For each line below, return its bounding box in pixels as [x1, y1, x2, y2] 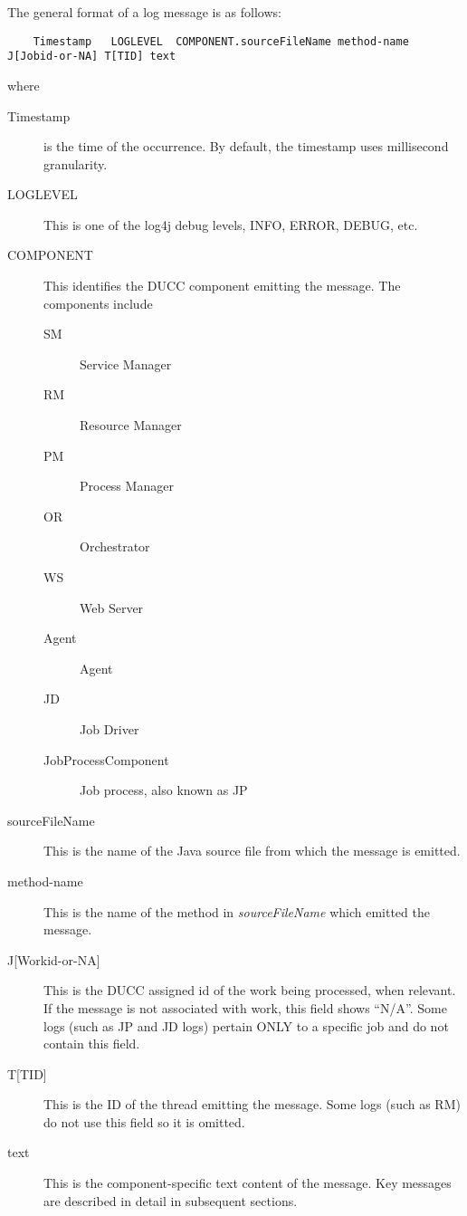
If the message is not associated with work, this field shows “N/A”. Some [43, 998, 447, 1017]
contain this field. [43, 1034, 140, 1053]
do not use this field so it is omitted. [43, 1112, 245, 1131]
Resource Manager [80, 416, 182, 435]
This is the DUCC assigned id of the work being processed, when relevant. [43, 981, 456, 1000]
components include [43, 293, 153, 312]
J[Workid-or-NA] [7, 950, 100, 969]
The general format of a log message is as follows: [7, 3, 281, 21]
